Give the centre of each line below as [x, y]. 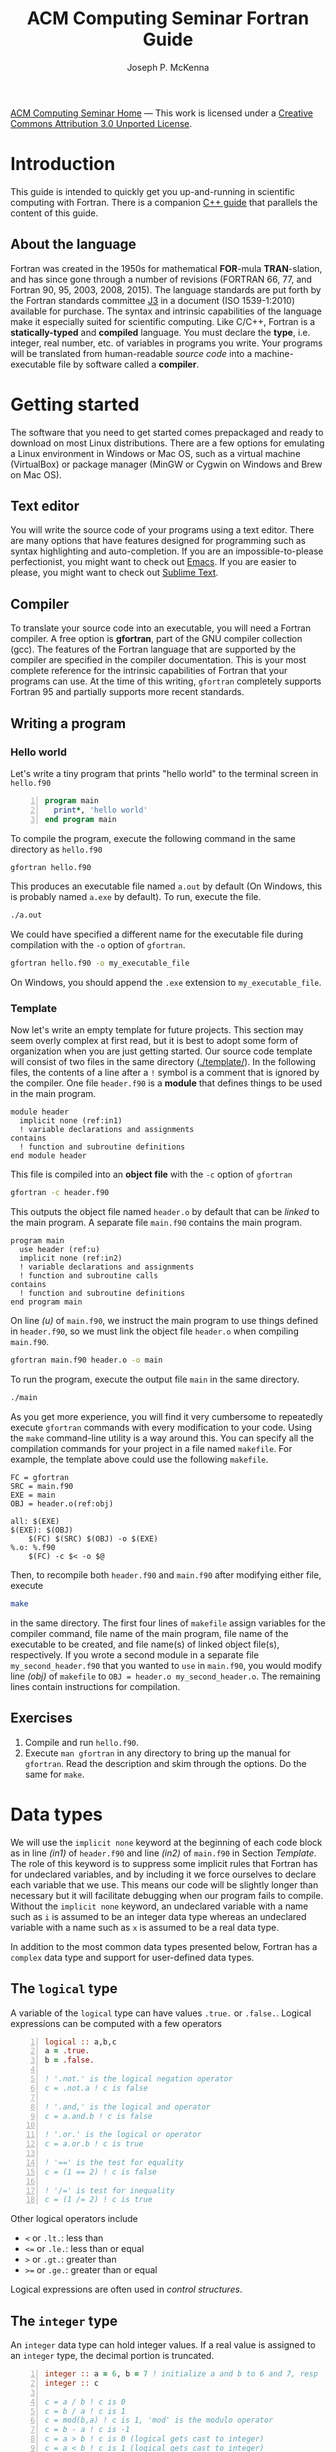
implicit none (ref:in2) [71, 1258]
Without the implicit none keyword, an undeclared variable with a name [159, 1906]
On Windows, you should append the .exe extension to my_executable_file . [166, 983]
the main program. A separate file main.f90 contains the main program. [156, 1223]
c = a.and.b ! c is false [98, 2116]
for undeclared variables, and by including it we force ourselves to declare [163, 1874]
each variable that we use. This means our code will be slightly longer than [164, 1884]
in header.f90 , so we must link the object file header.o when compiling [154, 1331]
